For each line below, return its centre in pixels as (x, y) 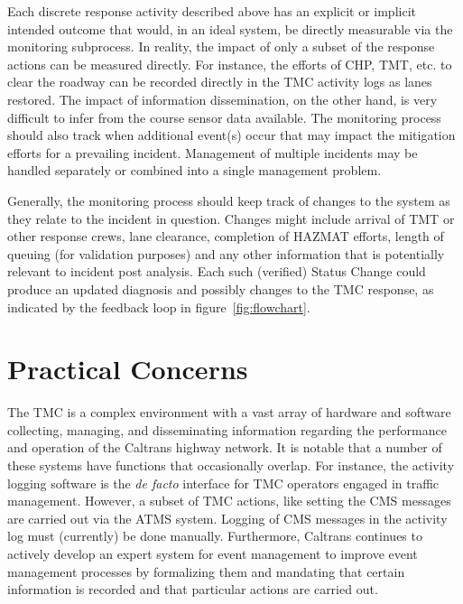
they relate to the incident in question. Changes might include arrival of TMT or (231, 218)
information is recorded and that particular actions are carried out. (193, 589)
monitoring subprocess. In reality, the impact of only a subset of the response (221, 46)
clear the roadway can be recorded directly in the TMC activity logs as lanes (220, 82)
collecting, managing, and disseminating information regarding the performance (227, 429)
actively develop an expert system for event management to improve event (213, 553)
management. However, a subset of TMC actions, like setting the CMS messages (229, 501)
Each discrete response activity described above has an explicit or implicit (212, 11)
